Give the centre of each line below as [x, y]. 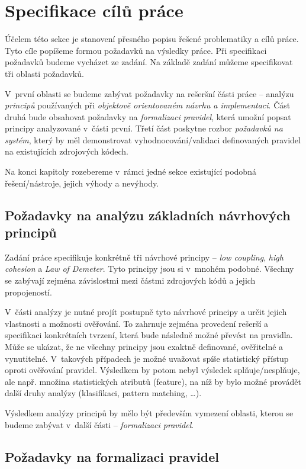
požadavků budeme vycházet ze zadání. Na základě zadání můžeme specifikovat [149, 62]
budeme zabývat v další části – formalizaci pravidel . [99, 424]
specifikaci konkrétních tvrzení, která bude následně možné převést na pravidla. [149, 335]
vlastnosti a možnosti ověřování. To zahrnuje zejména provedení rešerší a [137, 323]
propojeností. [28, 292]
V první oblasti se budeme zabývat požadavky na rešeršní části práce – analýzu [149, 93]
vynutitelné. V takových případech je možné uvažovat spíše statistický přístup [147, 358]
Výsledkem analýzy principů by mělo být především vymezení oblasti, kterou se [149, 412]
